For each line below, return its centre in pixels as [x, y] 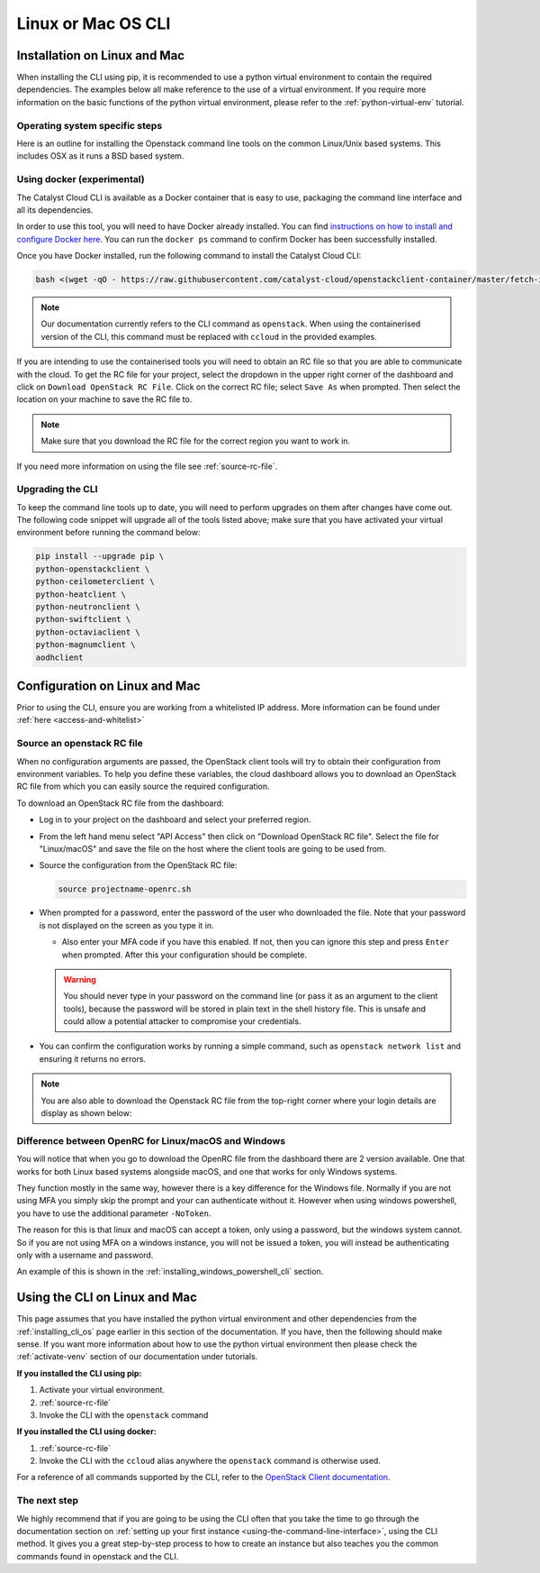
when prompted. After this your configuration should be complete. [184, 955]
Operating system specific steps [90, 125]
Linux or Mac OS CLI [94, 23]
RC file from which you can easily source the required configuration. [143, 786]
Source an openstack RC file [80, 744]
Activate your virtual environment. [102, 1390]
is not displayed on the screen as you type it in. [127, 925]
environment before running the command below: [108, 533]
